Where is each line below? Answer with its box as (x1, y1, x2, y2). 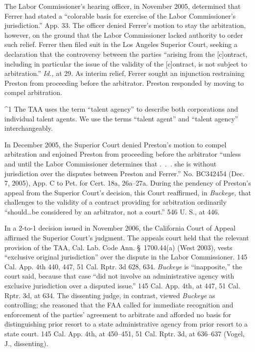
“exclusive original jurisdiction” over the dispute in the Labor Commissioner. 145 (4, 252, 248, 262)
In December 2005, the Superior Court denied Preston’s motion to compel (4, 139, 227, 149)
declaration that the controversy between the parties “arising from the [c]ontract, (4, 48, 248, 59)
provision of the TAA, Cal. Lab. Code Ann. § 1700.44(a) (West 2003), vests (4, 242, 232, 252)
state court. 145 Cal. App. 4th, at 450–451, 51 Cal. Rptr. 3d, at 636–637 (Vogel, (4, 329, 245, 338)
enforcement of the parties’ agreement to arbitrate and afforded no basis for (4, 309, 232, 319)
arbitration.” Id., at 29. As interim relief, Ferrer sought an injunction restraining (4, 68, 245, 78)
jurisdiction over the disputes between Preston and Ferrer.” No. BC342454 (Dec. (4, 168, 245, 178)
